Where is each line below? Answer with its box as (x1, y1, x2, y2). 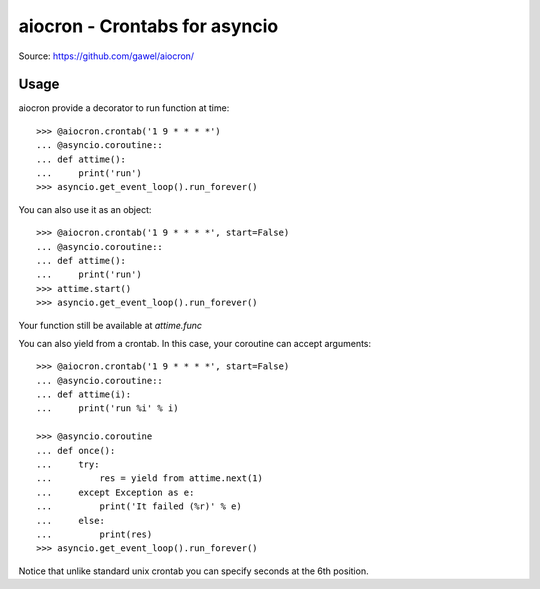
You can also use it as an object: (18, 203, 152, 215)
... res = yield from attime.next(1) (36, 473, 264, 484)
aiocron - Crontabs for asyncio (18, 15, 279, 37)
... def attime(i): (36, 389, 132, 400)
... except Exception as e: (36, 486, 195, 498)
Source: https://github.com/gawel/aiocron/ (18, 50, 195, 62)
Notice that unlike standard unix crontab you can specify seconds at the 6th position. (18, 565, 369, 577)
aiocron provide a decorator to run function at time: (18, 102, 230, 114)
